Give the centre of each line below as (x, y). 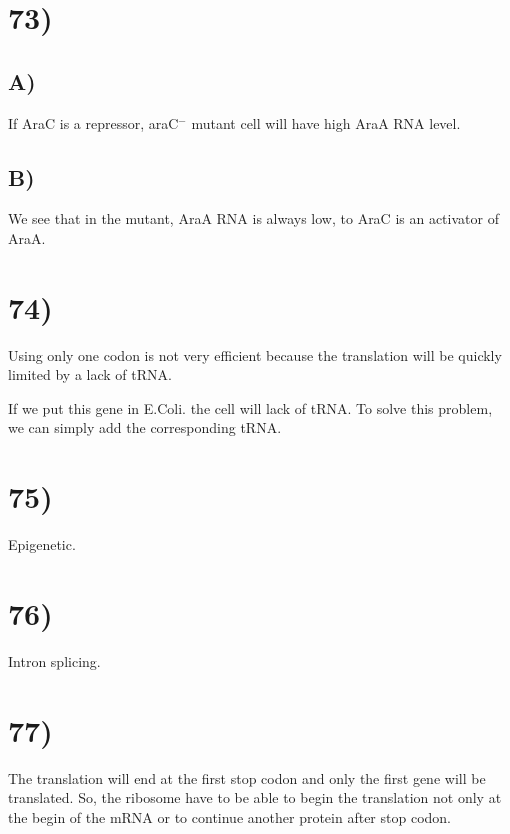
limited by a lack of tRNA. (90, 374)
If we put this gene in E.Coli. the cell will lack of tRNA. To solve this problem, (250, 407)
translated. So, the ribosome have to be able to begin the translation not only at (255, 797)
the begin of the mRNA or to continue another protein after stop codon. (230, 816)
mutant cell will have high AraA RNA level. (326, 122)
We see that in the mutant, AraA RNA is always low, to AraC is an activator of (253, 218)
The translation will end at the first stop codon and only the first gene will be (247, 777)
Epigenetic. (42, 544)
